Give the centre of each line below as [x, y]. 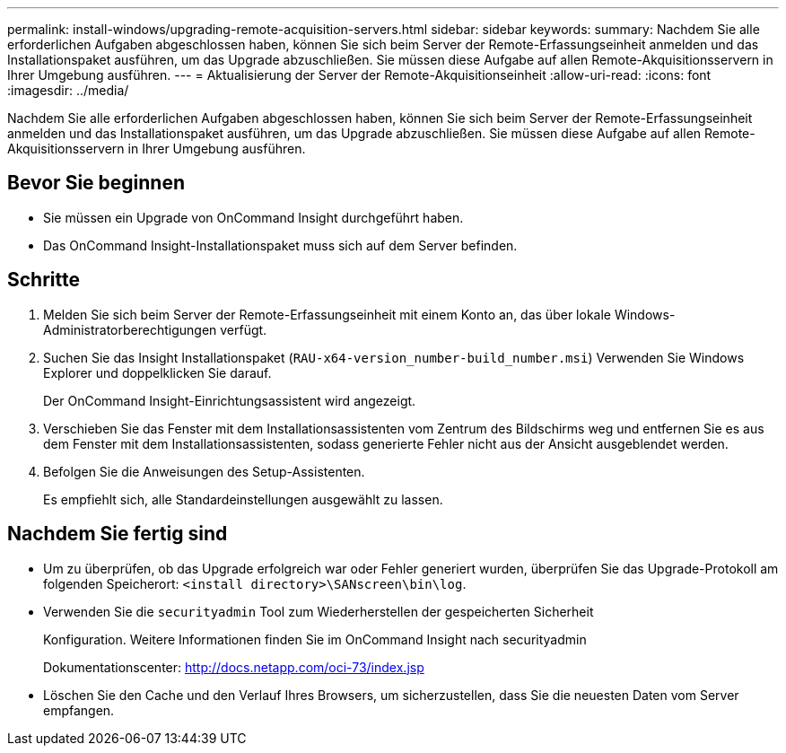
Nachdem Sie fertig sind [118, 534]
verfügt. [244, 329]
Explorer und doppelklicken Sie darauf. [157, 372]
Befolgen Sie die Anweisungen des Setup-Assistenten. [204, 471]
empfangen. [79, 710]
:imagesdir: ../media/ [68, 90]
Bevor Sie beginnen [96, 183]
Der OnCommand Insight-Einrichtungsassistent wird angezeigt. [230, 400]
